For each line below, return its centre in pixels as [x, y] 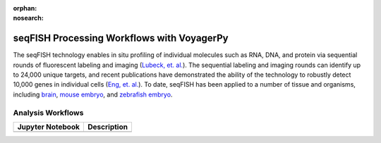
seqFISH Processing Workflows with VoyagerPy [121, 38]
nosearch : [28, 18]
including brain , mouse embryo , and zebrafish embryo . [93, 94]
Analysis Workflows [48, 113]
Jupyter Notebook [49, 127]
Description [108, 127]
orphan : [25, 8]
